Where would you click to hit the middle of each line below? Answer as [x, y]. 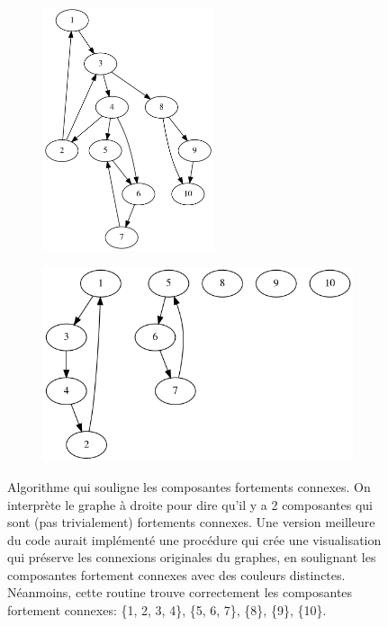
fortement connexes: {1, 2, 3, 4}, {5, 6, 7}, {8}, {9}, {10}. [167, 610]
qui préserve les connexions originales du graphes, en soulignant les [192, 557]
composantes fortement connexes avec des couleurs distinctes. [176, 574]
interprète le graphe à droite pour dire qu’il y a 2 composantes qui [190, 504]
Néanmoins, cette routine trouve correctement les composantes [180, 592]
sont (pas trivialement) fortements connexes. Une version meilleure [191, 522]
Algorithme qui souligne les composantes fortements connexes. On [189, 486]
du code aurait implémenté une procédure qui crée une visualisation [194, 539]
